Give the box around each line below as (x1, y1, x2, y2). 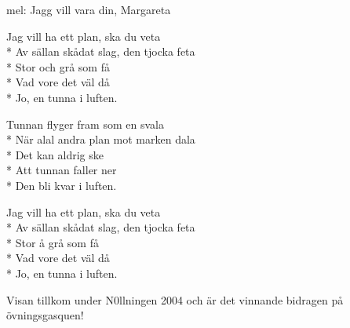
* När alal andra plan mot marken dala (6, 131, 195, 148)
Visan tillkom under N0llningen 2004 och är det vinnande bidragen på (6, 291, 344, 308)
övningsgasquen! (6, 307, 84, 323)
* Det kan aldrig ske (6, 146, 104, 162)
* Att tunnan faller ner (6, 162, 117, 178)
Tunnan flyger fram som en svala (6, 115, 164, 132)
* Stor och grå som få (6, 58, 110, 75)
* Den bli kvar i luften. (6, 177, 117, 193)
